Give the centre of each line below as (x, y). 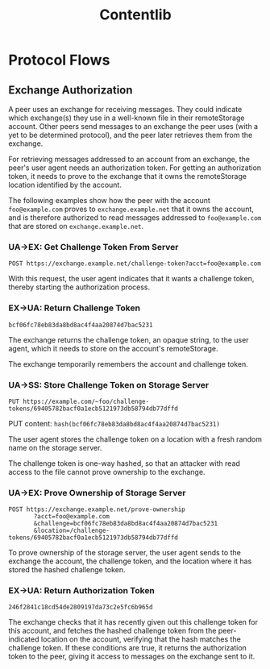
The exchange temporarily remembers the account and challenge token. (128, 364)
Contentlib (135, 15)
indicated (24, 639)
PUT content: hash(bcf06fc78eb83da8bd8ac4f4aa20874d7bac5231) (114, 423)
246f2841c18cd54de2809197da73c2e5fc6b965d (81, 607)
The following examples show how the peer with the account (110, 200)
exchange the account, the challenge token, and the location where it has (130, 561)
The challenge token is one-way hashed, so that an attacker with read (124, 463)
